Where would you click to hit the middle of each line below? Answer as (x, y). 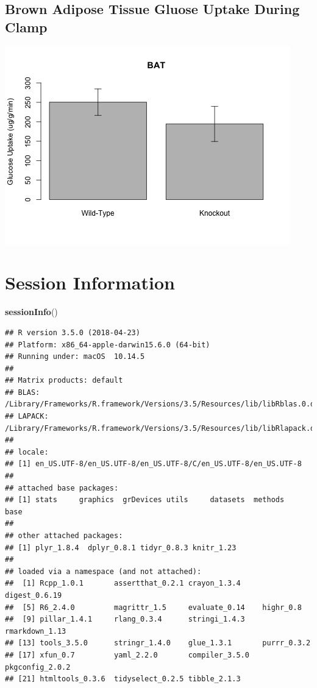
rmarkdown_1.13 (36, 631)
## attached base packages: (62, 488)
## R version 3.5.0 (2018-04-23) (73, 332)
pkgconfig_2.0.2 (38, 667)
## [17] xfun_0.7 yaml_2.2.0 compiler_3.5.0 (127, 655)
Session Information (90, 282)
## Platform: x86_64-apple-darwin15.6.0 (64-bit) (108, 345)
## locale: (27, 452)
